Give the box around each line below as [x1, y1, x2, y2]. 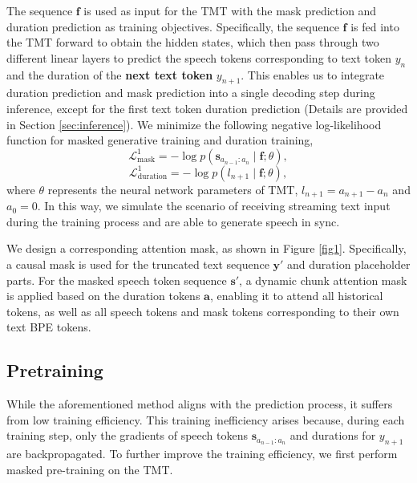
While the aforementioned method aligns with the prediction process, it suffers [6, 396, 393, 412]
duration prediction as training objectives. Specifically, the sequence [6, 18, 339, 34]
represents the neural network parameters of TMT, [47, 181, 298, 197]
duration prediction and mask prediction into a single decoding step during [6, 84, 375, 101]
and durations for [289, 427, 376, 444]
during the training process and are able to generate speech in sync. [6, 213, 340, 229]
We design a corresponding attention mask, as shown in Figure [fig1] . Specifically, [6, 240, 407, 257]
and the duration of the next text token [6, 66, 213, 83]
